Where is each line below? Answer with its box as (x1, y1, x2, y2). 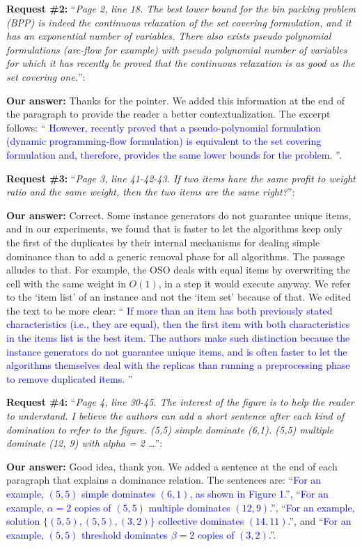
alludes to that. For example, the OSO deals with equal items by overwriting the (6, 262, 351, 277)
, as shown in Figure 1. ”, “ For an (189, 486, 329, 500)
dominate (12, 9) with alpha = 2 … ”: (6, 436, 163, 450)
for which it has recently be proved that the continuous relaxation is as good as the (6, 56, 355, 70)
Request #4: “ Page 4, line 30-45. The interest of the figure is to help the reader (6, 395, 354, 409)
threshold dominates (81, 527, 168, 541)
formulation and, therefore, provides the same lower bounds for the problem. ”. (6, 147, 342, 161)
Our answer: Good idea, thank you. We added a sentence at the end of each (6, 459, 338, 473)
